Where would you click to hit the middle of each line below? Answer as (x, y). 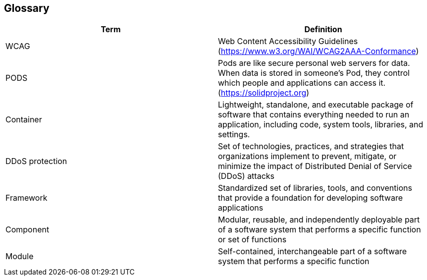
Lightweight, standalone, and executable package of (316, 105)
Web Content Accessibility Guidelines (288, 41)
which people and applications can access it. (302, 83)
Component (27, 230)
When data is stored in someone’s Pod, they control (314, 73)
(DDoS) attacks (246, 176)
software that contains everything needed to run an (314, 115)
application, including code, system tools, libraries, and (321, 125)
